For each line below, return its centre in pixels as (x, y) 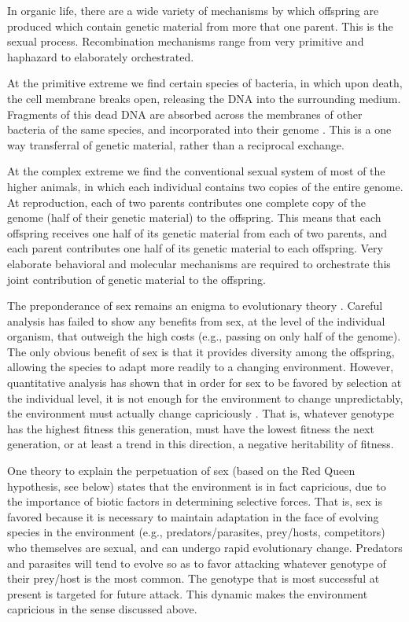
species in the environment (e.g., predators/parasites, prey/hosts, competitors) (196, 532)
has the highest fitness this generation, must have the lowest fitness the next (191, 428)
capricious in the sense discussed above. (102, 609)
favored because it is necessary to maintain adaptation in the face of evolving (193, 516)
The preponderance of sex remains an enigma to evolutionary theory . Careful (195, 305)
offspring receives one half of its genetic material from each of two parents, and (197, 232)
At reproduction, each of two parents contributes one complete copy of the (187, 202)
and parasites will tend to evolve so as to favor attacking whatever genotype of (197, 563)
